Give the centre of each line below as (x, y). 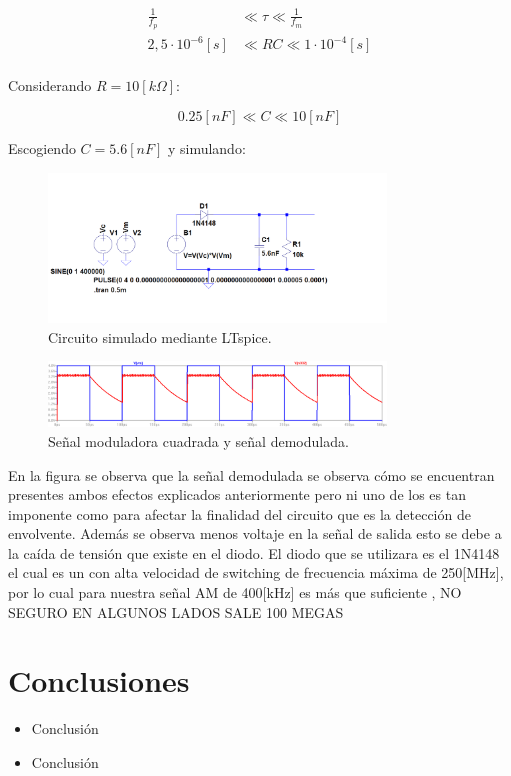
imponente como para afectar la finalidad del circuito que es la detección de (239, 513)
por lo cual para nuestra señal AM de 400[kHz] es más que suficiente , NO (235, 592)
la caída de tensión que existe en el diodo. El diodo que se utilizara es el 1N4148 (254, 552)
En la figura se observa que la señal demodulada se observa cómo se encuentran (251, 474)
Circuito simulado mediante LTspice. (160, 336)
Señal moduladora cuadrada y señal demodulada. (198, 440)
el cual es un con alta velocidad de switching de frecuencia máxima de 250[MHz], (256, 572)
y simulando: (206, 147)
